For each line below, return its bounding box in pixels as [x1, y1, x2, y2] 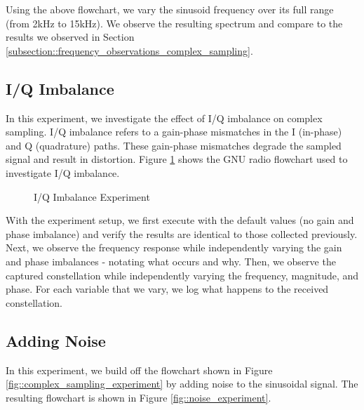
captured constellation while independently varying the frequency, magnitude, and [6, 267, 359, 282]
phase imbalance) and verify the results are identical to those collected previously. [6, 226, 358, 241]
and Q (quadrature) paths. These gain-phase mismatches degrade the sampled [6, 138, 342, 152]
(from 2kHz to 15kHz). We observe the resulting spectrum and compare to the [6, 15, 343, 30]
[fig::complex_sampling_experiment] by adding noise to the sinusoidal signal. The [6, 376, 358, 391]
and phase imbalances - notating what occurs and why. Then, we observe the [6, 253, 336, 268]
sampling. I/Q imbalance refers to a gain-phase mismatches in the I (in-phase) [6, 124, 342, 139]
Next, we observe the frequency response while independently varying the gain [6, 240, 342, 255]
